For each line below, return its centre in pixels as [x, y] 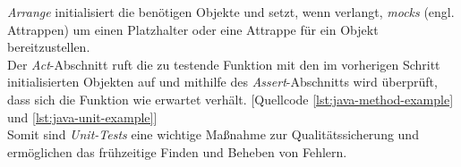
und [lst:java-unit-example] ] [82, 117]
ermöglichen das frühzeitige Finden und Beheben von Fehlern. [177, 151]
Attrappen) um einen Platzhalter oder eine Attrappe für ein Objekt [193, 29]
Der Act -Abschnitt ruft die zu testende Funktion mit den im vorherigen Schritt [224, 64]
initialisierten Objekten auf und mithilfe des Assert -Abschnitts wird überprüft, [222, 82]
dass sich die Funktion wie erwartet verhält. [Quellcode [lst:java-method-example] [230, 99]
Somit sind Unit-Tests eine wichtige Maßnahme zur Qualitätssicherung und [213, 134]
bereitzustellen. [49, 47]
